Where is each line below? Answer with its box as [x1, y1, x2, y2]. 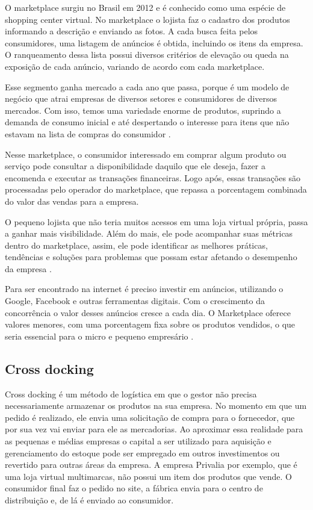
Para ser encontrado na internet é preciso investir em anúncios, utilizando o [5, 282, 284, 295]
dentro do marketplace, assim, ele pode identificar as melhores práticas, [5, 238, 268, 251]
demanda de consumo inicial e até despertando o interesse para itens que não [5, 116, 290, 128]
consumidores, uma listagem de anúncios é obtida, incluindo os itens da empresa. [5, 36, 303, 49]
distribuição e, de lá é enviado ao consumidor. [5, 493, 174, 506]
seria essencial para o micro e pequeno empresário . [5, 329, 194, 342]
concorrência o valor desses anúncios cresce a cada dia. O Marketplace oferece [5, 306, 291, 319]
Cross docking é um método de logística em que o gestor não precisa [5, 387, 257, 400]
